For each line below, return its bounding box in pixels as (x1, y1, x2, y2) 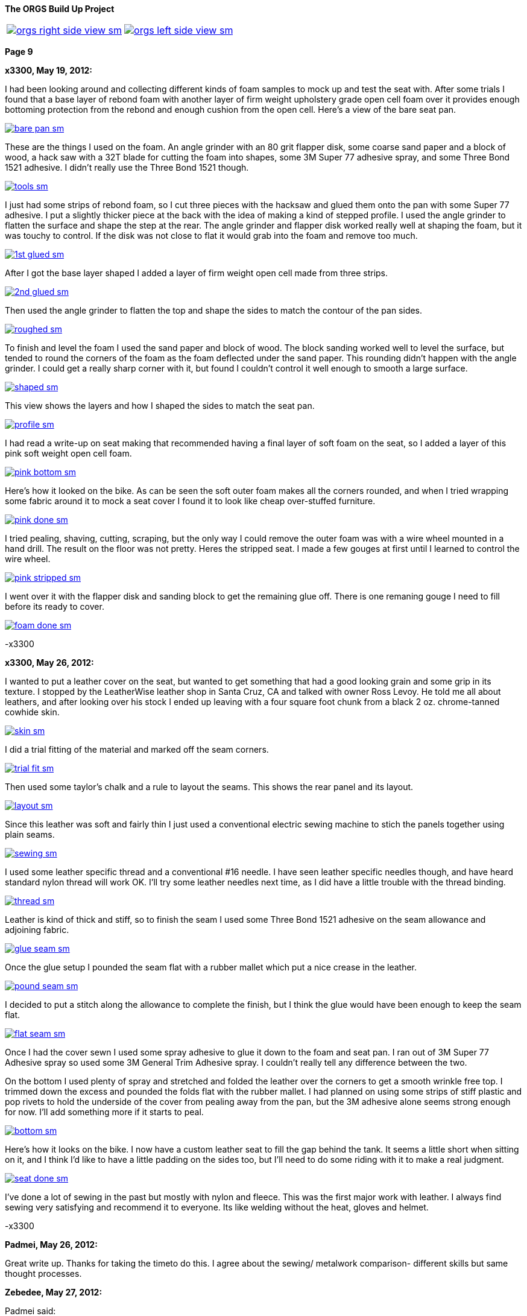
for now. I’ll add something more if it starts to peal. (5, 1107, 204, 1117)
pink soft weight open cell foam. (5, 448, 132, 458)
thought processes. (5, 1268, 82, 1279)
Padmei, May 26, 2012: (5, 1239, 98, 1250)
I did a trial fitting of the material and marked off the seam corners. (5, 744, 269, 754)
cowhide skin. (5, 707, 60, 717)
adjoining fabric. (5, 925, 69, 935)
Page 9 (5, 46, 33, 57)
